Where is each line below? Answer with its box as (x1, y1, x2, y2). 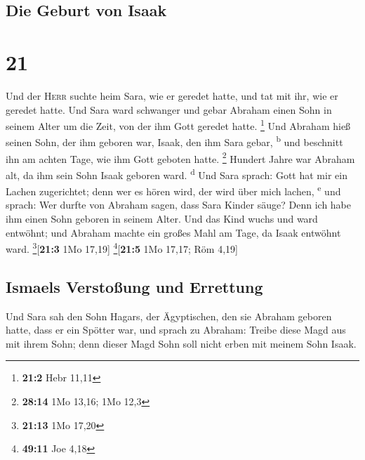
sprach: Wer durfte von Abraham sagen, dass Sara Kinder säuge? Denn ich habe (6, 197, 351, 212)
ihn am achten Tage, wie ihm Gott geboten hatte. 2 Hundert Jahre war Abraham (6, 149, 355, 166)
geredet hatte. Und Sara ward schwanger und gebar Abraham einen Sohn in (6, 102, 332, 117)
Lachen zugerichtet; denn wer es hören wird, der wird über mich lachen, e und (6, 182, 341, 198)
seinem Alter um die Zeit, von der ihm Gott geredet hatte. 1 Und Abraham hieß (6, 117, 351, 133)
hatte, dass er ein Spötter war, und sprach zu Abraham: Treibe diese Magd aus (6, 322, 346, 337)
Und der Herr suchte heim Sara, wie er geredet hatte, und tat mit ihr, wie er (6, 88, 338, 103)
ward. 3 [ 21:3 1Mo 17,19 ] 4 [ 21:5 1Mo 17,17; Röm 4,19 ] (6, 239, 238, 256)
